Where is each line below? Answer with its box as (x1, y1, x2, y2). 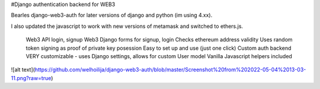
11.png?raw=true (11, 74, 52, 81)
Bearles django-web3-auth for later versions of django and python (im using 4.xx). (11, 12, 213, 19)
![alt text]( (11, 66, 36, 74)
